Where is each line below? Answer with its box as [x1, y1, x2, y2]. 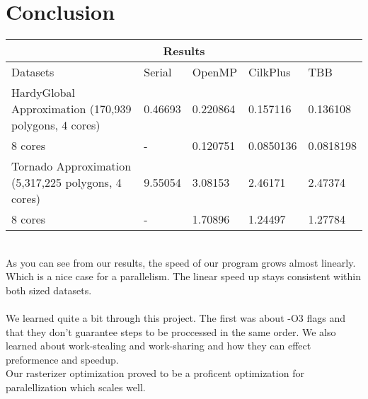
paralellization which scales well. [6, 380, 146, 395]
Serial [144, 64, 172, 81]
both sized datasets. [6, 282, 92, 297]
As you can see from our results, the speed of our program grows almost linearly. [6, 255, 356, 270]
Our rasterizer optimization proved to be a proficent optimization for [6, 366, 304, 381]
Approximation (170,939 [11, 100, 132, 117]
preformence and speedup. [6, 352, 119, 366]
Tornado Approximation [11, 158, 132, 175]
